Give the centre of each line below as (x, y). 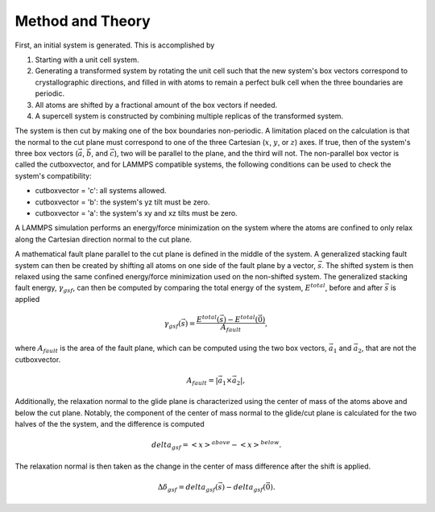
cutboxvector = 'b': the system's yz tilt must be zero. (122, 202)
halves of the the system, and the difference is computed (110, 424)
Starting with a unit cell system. (87, 60)
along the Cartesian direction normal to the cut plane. (104, 239)
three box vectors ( (46, 154)
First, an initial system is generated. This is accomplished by (115, 45)
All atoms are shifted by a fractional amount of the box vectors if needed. (156, 105)
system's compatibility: (53, 175)
